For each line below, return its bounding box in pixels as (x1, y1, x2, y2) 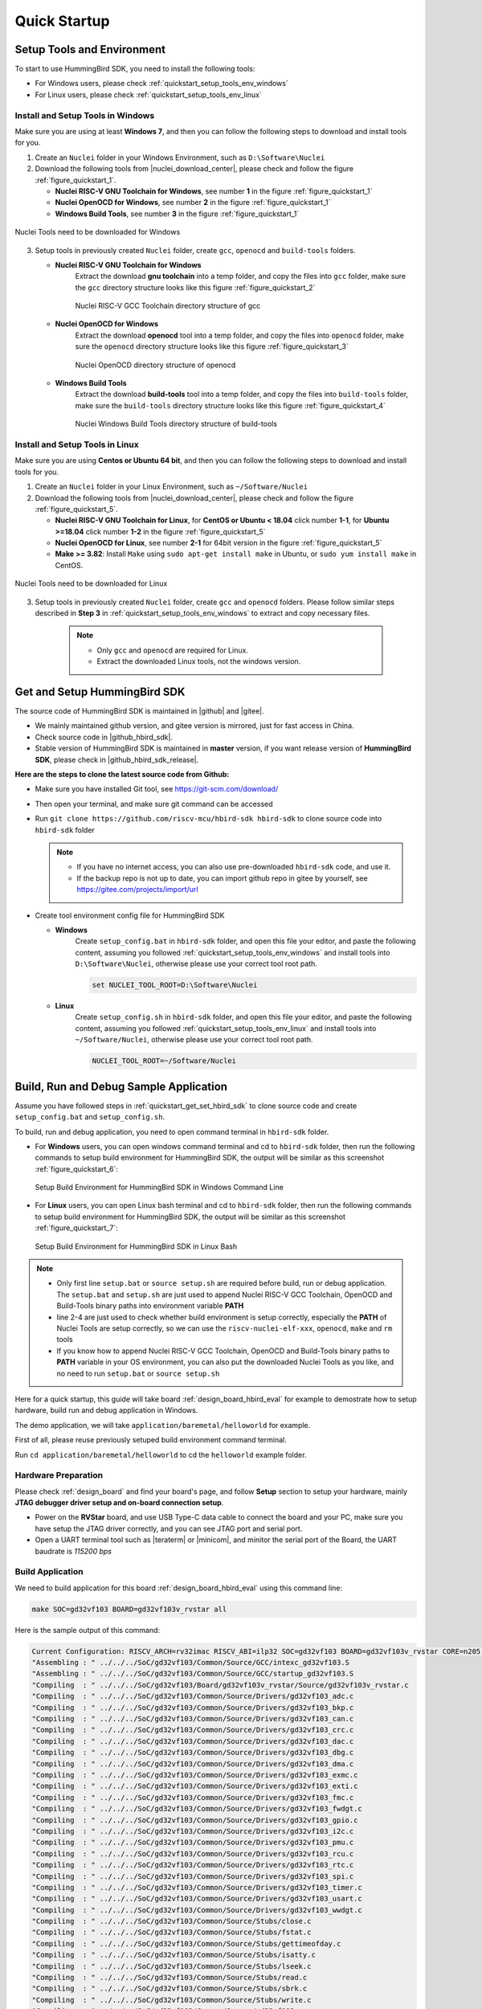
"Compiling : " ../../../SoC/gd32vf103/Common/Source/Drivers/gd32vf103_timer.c (31, 1883, 363, 1892)
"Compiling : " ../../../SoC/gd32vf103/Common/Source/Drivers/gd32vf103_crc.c (31, 1725, 354, 1735)
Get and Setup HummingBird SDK (14, 685, 186, 698)
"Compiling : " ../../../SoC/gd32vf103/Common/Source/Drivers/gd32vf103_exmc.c (31, 1770, 358, 1779)
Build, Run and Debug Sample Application (14, 1079, 228, 1093)
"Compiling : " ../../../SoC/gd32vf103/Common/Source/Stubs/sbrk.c (31, 1984, 308, 1993)
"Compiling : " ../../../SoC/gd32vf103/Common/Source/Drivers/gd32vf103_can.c (31, 1714, 354, 1724)
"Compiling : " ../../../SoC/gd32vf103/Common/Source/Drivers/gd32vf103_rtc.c (31, 1860, 354, 1870)
